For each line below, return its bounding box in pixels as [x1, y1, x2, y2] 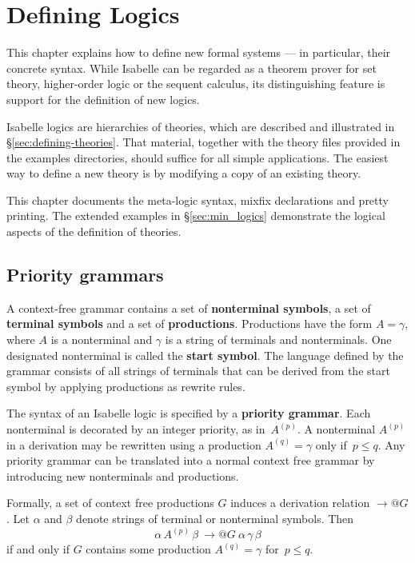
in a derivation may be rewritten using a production [6, 436, 261, 453]
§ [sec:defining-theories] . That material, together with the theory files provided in [6, 134, 401, 150]
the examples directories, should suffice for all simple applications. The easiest [6, 149, 389, 166]
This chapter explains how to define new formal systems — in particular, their [6, 44, 391, 61]
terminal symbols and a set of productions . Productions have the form [6, 315, 373, 332]
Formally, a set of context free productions [6, 494, 214, 511]
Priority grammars [6, 262, 164, 287]
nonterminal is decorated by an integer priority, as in [6, 421, 265, 437]
